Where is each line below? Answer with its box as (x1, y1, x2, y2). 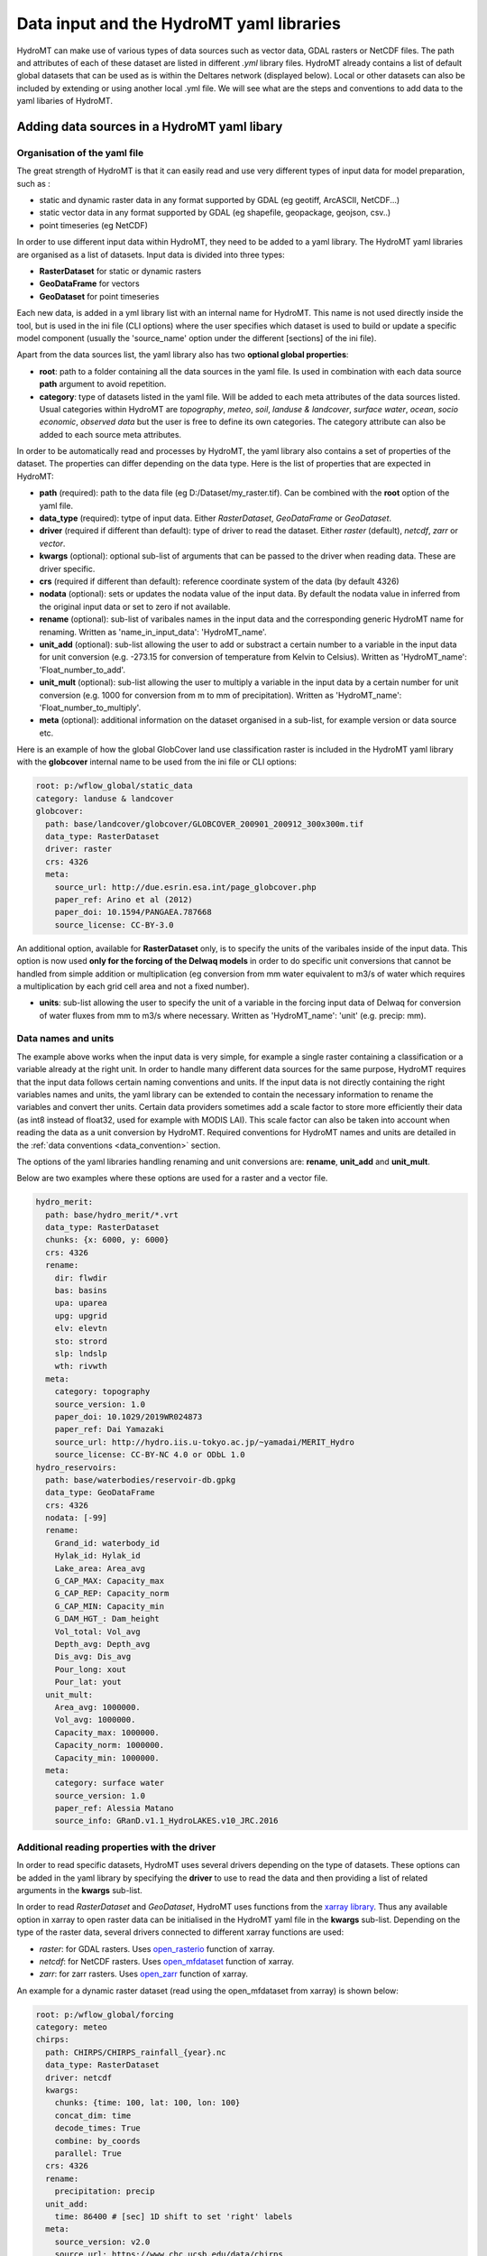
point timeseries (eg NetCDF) (39, 219, 149, 230)
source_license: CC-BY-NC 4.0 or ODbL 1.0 (54, 1449, 245, 1460)
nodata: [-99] (45, 1512, 108, 1523)
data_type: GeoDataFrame (45, 1487, 155, 1498)
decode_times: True (54, 2123, 142, 2133)
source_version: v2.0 (54, 2236, 151, 2247)
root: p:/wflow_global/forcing (35, 2009, 175, 2020)
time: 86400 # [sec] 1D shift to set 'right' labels (54, 2211, 293, 2222)
